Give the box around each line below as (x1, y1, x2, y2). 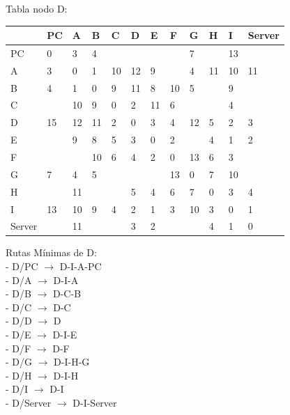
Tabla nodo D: (6, 1, 68, 15)
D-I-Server (72, 396, 117, 409)
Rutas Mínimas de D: (6, 245, 97, 260)
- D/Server (6, 396, 52, 409)
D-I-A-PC (59, 259, 102, 274)
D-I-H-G (54, 354, 90, 369)
